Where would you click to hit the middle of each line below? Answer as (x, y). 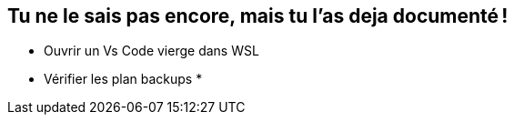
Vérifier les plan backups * (123, 79)
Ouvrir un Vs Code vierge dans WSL (151, 51)
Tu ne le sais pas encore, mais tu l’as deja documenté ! (258, 16)
